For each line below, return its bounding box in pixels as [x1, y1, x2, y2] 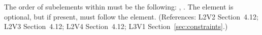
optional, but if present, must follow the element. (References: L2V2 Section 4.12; [4, 11, 258, 21]
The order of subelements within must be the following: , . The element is [4, 1, 234, 11]
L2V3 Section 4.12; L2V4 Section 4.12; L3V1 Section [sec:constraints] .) [4, 21, 228, 31]
